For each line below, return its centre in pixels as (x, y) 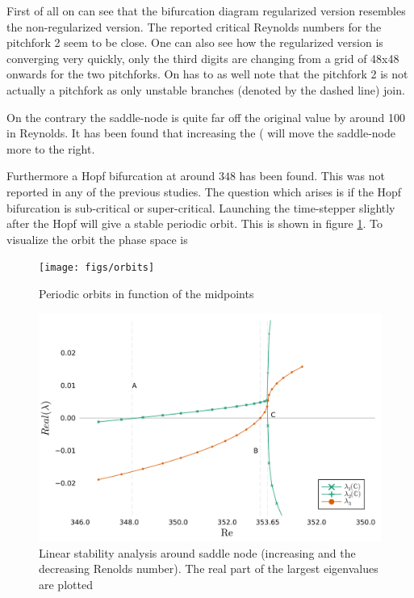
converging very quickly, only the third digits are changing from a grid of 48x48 (203, 58)
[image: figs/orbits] (97, 268)
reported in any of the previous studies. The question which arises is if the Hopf (204, 191)
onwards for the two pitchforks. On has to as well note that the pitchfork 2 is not (207, 74)
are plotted (66, 584)
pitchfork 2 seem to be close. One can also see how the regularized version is (195, 42)
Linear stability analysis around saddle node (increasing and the (197, 552)
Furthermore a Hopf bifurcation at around (111, 176)
